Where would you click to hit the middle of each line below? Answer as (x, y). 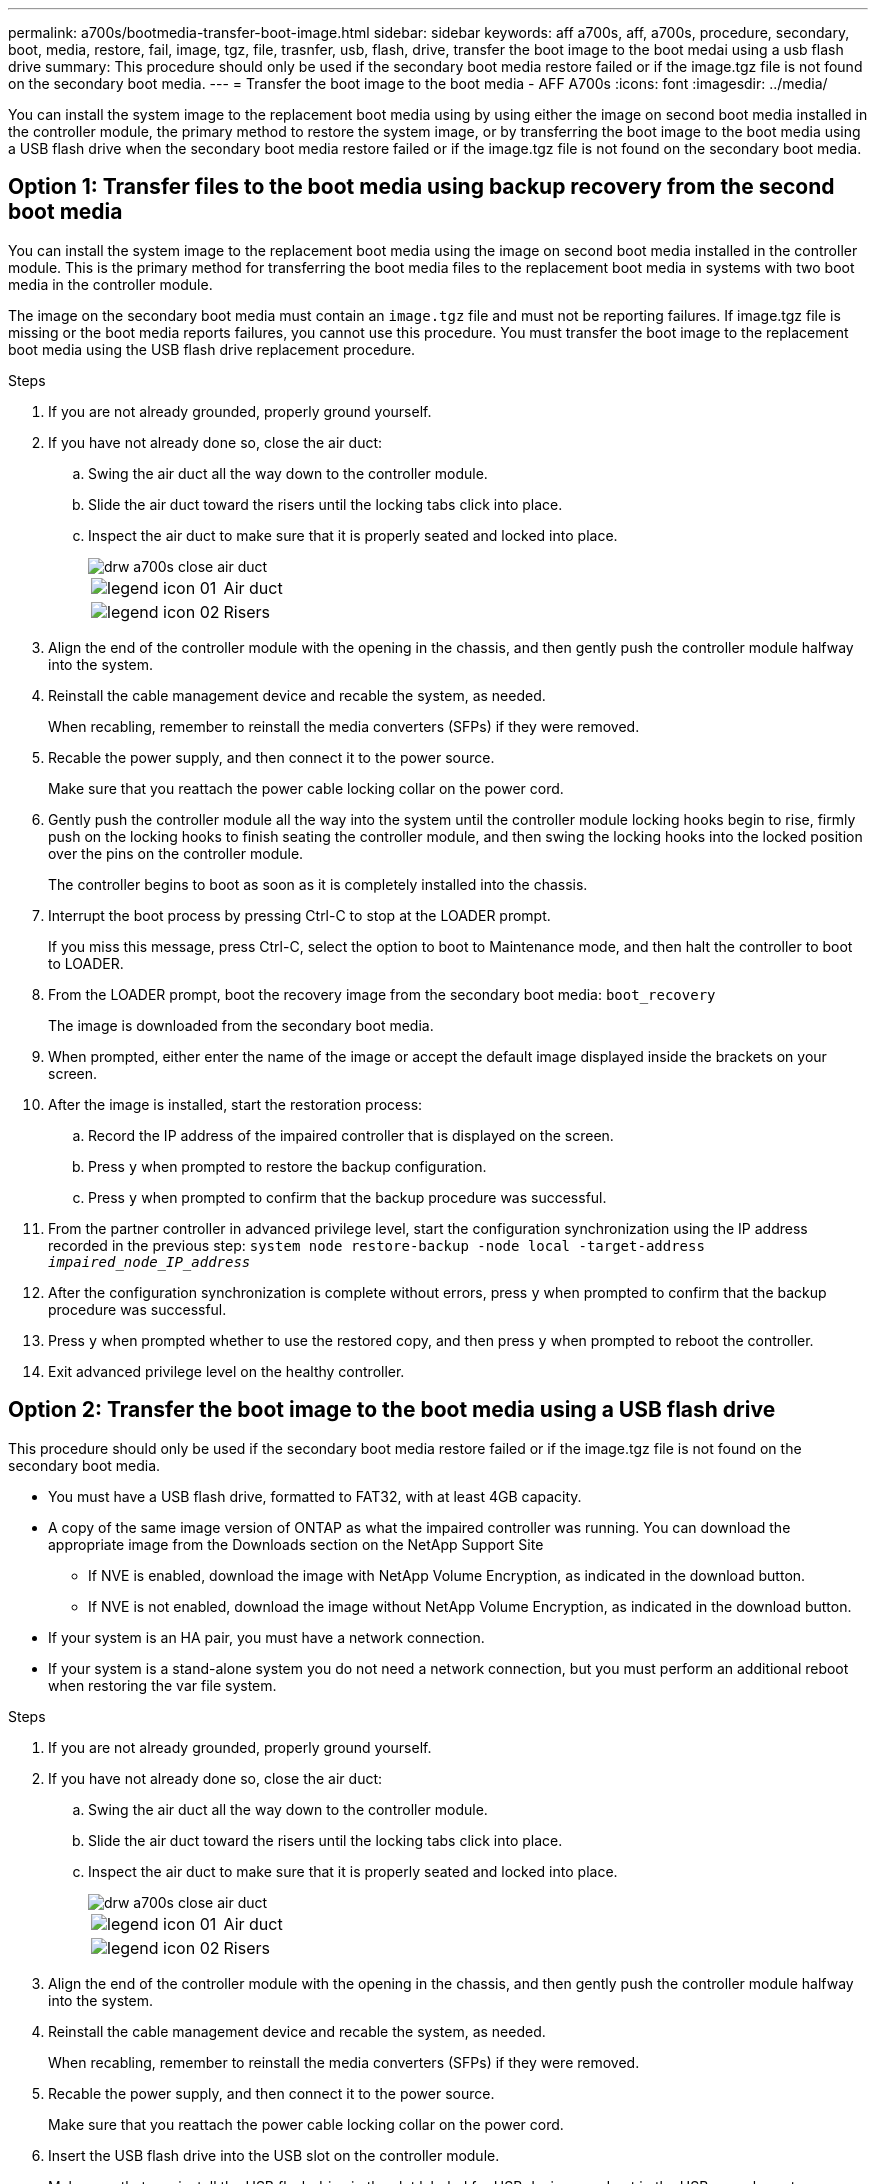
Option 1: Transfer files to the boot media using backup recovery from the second (421, 187)
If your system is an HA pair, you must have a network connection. (266, 1637)
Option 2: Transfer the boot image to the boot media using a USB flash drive (392, 1410)
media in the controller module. (110, 284)
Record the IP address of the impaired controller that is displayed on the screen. (351, 1135)
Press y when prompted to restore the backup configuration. (287, 1166)
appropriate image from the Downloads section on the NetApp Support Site (296, 1544)
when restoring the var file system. (162, 1685)
